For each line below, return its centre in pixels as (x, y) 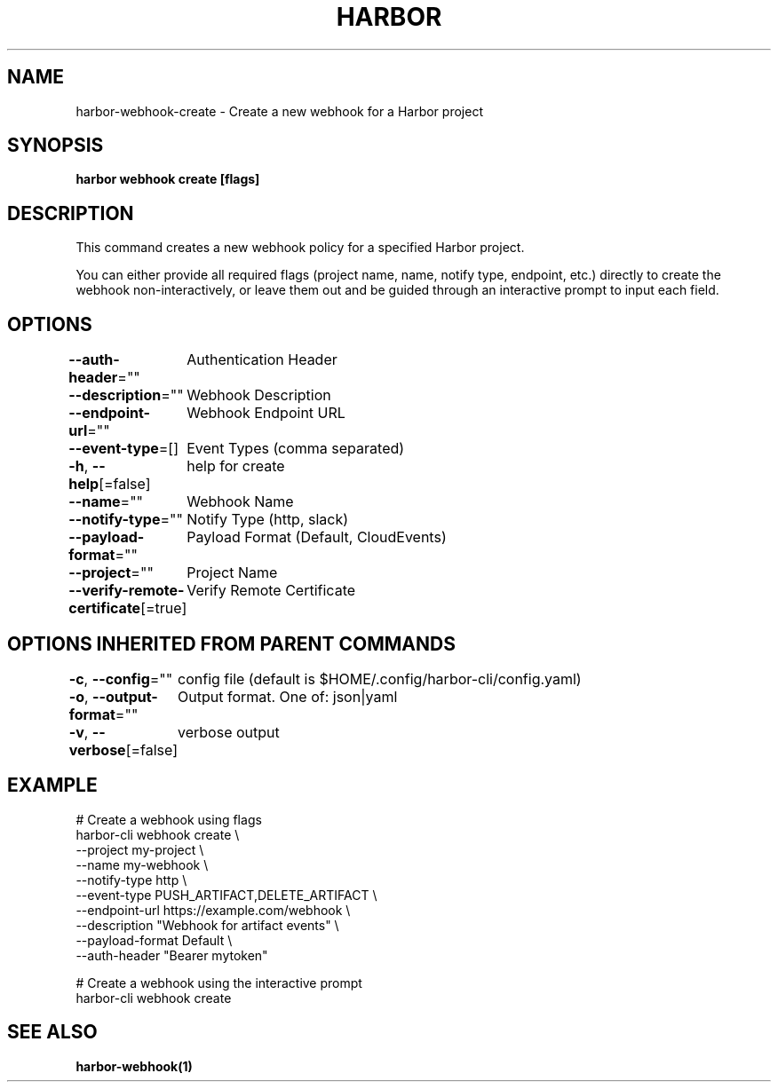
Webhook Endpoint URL (266, 413)
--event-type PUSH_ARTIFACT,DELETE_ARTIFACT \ (226, 895)
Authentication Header (262, 360)
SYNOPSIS (56, 146)
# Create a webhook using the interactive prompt (219, 982)
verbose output (229, 732)
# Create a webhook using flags (169, 819)
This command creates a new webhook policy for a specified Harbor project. (300, 248)
